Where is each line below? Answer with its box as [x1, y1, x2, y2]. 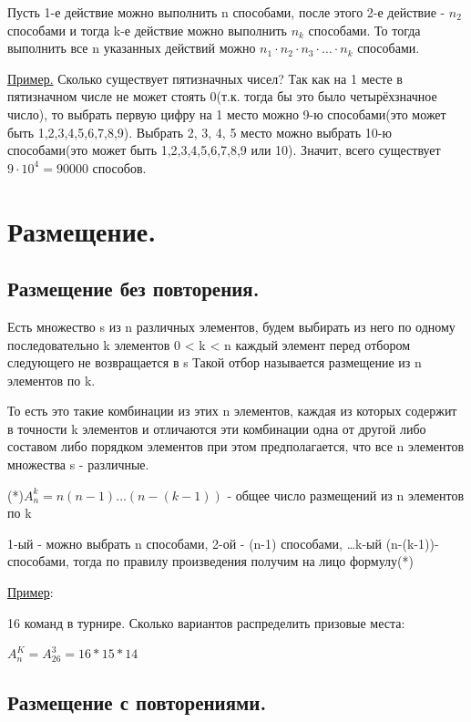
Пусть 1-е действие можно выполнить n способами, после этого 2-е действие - [7, 3, 445, 21]
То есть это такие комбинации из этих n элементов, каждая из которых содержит [7, 401, 457, 420]
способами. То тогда [308, 20, 421, 39]
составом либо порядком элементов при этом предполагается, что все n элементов [7, 437, 465, 456]
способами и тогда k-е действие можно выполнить [7, 20, 287, 39]
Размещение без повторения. [7, 274, 260, 303]
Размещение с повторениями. [7, 688, 267, 717]
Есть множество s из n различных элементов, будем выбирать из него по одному [7, 316, 456, 335]
